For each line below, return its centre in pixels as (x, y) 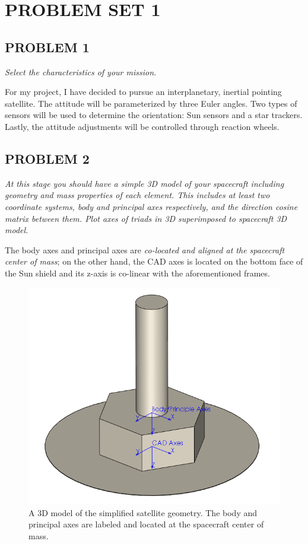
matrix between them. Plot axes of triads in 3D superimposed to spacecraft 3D (146, 218)
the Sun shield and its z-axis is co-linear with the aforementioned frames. (137, 273)
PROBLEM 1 (47, 47)
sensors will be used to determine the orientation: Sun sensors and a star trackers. (154, 115)
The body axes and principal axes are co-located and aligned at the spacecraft (145, 249)
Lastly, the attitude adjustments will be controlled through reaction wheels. (142, 126)
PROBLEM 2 (47, 158)
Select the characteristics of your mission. (81, 71)
